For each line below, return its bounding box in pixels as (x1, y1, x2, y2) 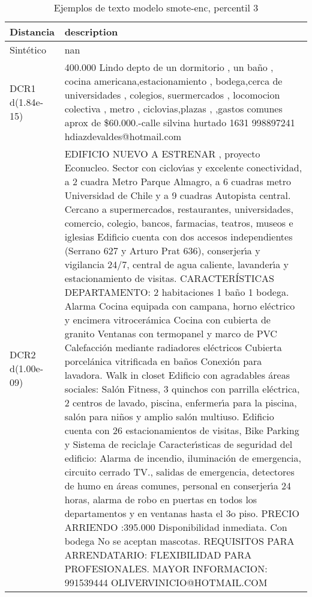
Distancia (10, 25, 55, 38)
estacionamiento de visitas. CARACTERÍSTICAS (64, 271, 274, 285)
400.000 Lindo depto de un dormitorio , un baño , (64, 60, 274, 74)
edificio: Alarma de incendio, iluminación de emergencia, (64, 451, 301, 465)
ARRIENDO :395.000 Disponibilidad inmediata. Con (64, 520, 287, 534)
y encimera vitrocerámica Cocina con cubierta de (64, 313, 271, 326)
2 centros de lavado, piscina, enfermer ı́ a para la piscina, (64, 396, 297, 409)
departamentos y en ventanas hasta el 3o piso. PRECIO (64, 506, 299, 520)
